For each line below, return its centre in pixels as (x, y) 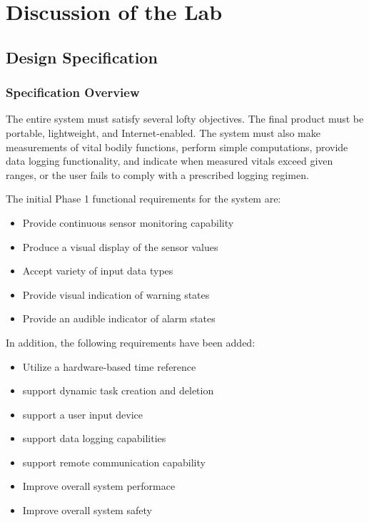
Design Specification (82, 57)
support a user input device (83, 414)
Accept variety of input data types (98, 271)
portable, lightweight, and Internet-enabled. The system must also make (163, 132)
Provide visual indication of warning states (116, 294)
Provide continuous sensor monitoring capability (128, 222)
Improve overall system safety (87, 510)
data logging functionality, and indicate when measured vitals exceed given (170, 161)
